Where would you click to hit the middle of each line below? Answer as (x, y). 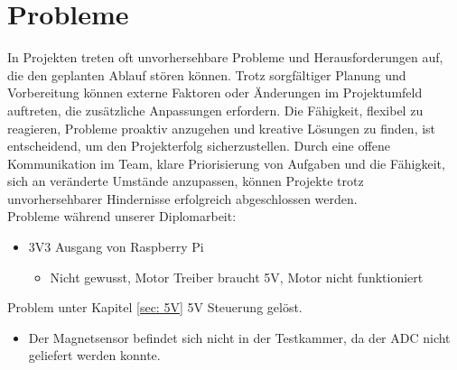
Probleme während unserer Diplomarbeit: (122, 216)
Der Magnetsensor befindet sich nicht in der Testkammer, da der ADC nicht (239, 337)
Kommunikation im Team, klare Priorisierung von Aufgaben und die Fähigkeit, (226, 163)
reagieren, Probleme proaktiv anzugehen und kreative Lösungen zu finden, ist (222, 128)
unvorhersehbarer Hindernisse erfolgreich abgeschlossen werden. (182, 198)
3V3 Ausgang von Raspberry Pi (116, 247)
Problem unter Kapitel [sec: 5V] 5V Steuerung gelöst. (155, 307)
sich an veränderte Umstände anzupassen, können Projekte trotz (186, 181)
